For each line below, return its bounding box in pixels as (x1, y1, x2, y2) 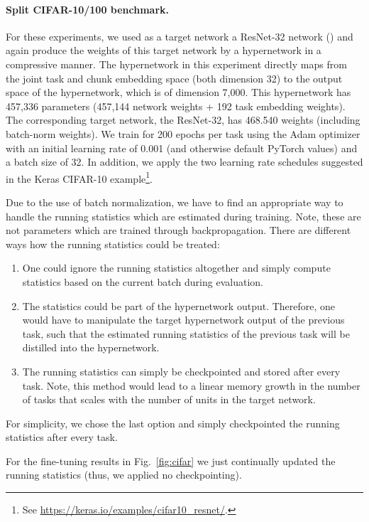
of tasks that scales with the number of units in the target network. (22, 392, 316, 407)
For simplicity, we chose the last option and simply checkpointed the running (6, 415, 340, 430)
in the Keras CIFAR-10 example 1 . (6, 169, 153, 186)
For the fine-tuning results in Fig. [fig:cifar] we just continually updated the (6, 453, 336, 468)
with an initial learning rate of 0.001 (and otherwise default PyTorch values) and (6, 140, 358, 155)
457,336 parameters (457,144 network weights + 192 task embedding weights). (6, 98, 346, 113)
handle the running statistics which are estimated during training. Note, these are (6, 208, 361, 223)
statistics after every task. (6, 430, 118, 444)
